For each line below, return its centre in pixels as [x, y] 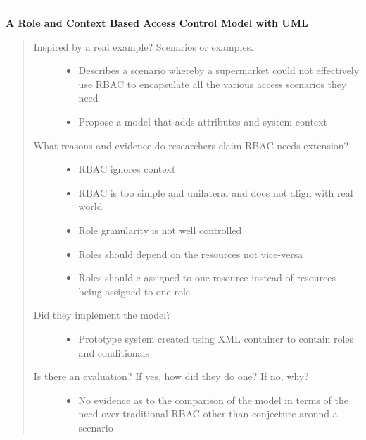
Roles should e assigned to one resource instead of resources [207, 277]
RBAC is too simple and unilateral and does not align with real [216, 192]
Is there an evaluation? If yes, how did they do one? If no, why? [171, 376]
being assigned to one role [134, 291]
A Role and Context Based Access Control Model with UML [157, 23]
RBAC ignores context [127, 169]
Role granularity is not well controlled [160, 230]
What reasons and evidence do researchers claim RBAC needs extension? [191, 145]
